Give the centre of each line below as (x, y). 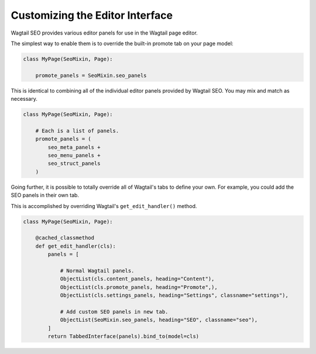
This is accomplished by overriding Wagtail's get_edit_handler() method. (104, 206)
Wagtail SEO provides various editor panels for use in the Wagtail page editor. (104, 33)
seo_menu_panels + (74, 156)
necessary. (24, 99)
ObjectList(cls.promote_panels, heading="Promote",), (139, 287)
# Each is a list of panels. (77, 131)
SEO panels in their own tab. (45, 195)
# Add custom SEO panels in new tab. (114, 312)
